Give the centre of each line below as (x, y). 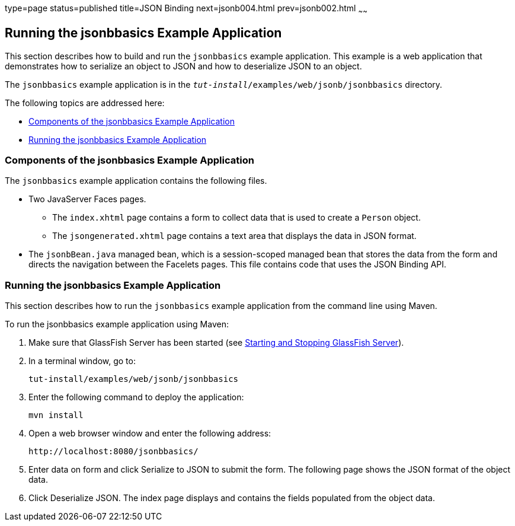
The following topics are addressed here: (85, 103)
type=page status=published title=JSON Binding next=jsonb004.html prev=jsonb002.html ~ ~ (186, 9)
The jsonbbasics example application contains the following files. (136, 181)
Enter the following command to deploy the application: (136, 397)
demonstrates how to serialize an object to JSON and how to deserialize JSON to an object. (183, 66)
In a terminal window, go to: (82, 361)
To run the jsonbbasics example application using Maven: (117, 324)
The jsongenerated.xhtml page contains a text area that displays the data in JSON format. (234, 236)
